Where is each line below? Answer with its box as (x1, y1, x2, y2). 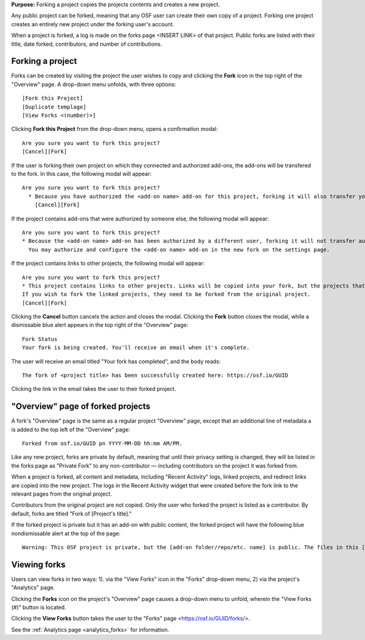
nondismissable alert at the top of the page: (11, 530, 121, 537)
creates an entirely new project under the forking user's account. (11, 20, 175, 27)
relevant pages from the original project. (11, 490, 113, 498)
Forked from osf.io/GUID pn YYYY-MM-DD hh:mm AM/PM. (22, 440, 182, 447)
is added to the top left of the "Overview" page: (11, 426, 130, 433)
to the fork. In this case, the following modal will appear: (11, 170, 152, 177)
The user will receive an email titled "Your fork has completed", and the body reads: (11, 357, 221, 365)
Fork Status (22, 336, 58, 342)
